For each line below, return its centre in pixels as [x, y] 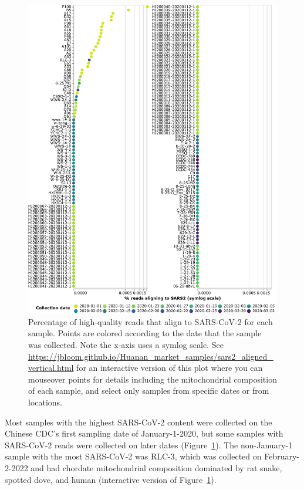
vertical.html [51, 368]
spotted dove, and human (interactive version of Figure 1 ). [111, 479]
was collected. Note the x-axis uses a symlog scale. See [126, 345]
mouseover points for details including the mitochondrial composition [153, 379]
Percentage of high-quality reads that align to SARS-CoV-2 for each [151, 321]
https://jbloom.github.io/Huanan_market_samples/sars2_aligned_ [151, 356]
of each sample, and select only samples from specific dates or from [149, 391]
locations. [45, 402]
